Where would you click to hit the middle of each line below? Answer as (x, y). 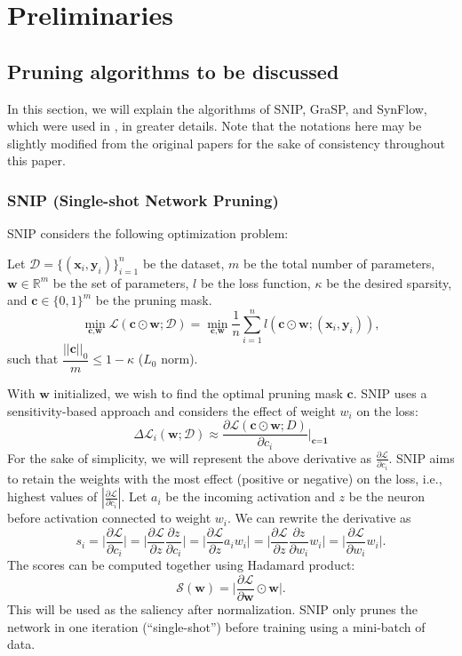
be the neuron (386, 496)
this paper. (36, 160)
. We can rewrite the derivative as (319, 518)
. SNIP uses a (390, 392)
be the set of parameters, (121, 282)
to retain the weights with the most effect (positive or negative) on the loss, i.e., (225, 478)
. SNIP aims (422, 457)
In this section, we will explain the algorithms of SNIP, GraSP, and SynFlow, (217, 108)
